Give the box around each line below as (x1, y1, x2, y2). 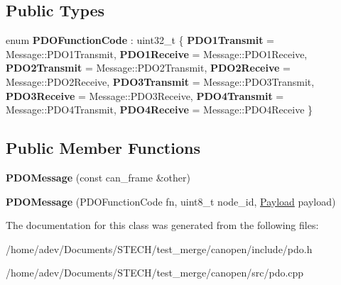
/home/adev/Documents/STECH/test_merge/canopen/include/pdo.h (6, 241, 313, 256)
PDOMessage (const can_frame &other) (6, 169, 190, 184)
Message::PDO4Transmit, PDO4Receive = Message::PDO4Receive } (6, 102, 313, 117)
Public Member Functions (6, 137, 200, 159)
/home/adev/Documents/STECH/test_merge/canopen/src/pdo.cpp (6, 265, 304, 280)
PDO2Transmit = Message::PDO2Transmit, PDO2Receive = (6, 60, 291, 75)
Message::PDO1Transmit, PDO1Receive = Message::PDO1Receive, (6, 46, 308, 61)
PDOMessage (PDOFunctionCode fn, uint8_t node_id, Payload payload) (6, 194, 336, 208)
